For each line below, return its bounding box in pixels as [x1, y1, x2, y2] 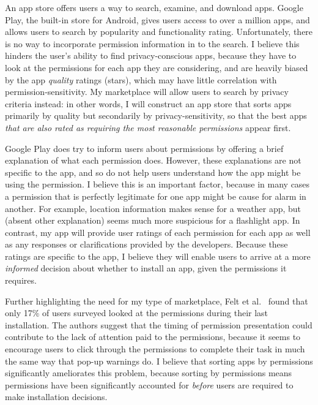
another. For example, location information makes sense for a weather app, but [5, 202, 301, 214]
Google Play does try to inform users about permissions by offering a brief [5, 142, 284, 154]
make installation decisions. [5, 390, 108, 403]
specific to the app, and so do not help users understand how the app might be [5, 165, 301, 178]
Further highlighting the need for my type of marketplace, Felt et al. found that [5, 294, 308, 307]
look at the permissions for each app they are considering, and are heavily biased [5, 61, 308, 74]
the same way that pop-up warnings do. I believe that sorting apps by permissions [5, 354, 313, 367]
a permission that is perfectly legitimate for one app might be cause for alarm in [5, 189, 306, 202]
